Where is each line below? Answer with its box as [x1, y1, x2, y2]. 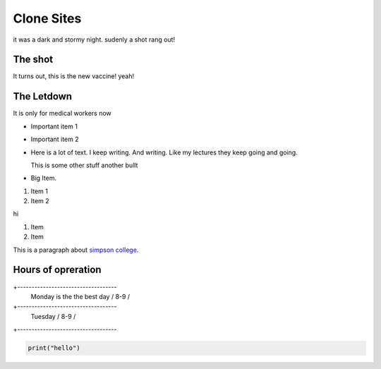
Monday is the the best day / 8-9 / [30, 292, 131, 301]
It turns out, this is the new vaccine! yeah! [13, 72, 134, 80]
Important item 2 [30, 135, 79, 144]
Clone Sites [13, 11, 82, 26]
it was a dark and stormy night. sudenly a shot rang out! [13, 35, 176, 44]
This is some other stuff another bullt [30, 161, 138, 169]
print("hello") [28, 344, 80, 352]
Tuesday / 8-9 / [30, 312, 76, 320]
